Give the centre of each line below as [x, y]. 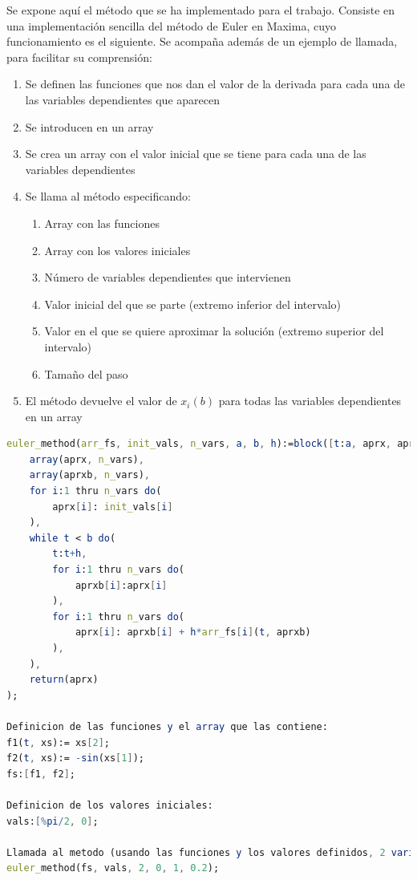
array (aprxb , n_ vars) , [90, 475]
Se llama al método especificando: [108, 196]
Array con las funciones [102, 223]
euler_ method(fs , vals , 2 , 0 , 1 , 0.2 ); [113, 868]
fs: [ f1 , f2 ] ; [41, 774]
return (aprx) [64, 680]
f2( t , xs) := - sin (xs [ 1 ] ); [75, 758]
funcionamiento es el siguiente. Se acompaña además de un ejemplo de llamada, [202, 41]
